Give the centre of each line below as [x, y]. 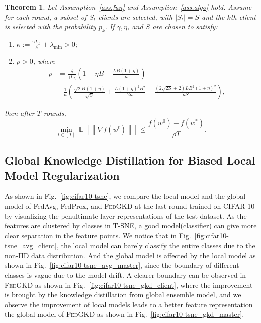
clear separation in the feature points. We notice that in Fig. [98, 235]
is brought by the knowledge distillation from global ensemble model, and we [123, 295]
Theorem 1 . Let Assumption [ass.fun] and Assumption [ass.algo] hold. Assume [128, 7]
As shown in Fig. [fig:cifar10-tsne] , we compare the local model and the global [125, 196]
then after [20, 113]
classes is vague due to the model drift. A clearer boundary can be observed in [125, 275]
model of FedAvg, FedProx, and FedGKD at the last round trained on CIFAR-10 [130, 206]
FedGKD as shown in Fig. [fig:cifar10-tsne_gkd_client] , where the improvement [129, 285]
